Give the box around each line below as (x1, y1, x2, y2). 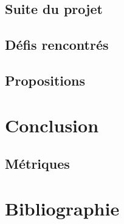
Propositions (5, 70, 86, 89)
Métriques (5, 154, 70, 173)
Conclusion (5, 112, 99, 137)
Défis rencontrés (5, 35, 109, 54)
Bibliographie (5, 195, 120, 220)
